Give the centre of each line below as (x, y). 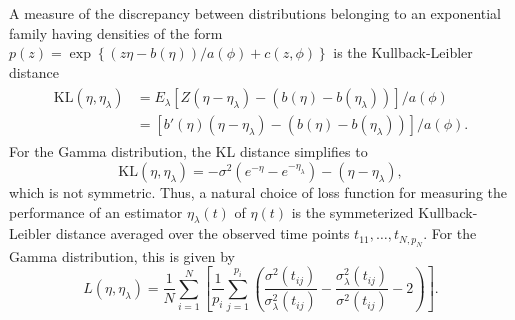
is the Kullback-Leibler (403, 52)
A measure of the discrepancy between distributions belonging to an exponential (255, 13)
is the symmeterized (352, 211)
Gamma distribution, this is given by (122, 255)
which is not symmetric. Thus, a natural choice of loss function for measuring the (258, 192)
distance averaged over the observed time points (202, 233)
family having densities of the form (116, 32)
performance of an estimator (96, 211)
